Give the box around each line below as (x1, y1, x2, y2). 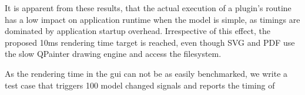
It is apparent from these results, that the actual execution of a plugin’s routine (5, 2, 291, 13)
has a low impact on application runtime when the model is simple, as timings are (5, 13, 300, 25)
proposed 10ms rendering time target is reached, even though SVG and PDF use (5, 36, 295, 48)
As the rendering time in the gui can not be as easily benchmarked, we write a (5, 67, 288, 79)
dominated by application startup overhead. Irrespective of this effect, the (5, 25, 270, 37)
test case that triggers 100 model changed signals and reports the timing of (5, 79, 275, 91)
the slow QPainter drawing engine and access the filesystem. (5, 48, 222, 60)
